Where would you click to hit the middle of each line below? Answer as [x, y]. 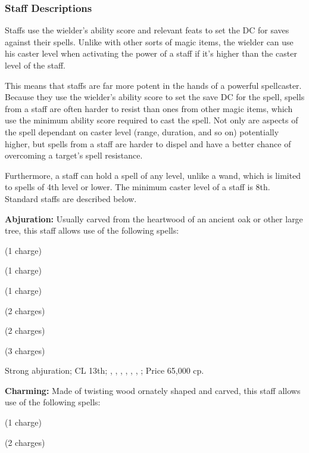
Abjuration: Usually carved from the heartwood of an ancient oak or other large [154, 218]
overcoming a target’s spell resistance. [74, 155]
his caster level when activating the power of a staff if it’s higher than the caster [151, 53]
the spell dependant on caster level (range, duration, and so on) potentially [142, 131]
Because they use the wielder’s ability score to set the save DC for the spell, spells [155, 97]
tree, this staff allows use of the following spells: [92, 230]
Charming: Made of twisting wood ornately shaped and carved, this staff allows [153, 390]
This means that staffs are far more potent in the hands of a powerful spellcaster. [153, 85]
